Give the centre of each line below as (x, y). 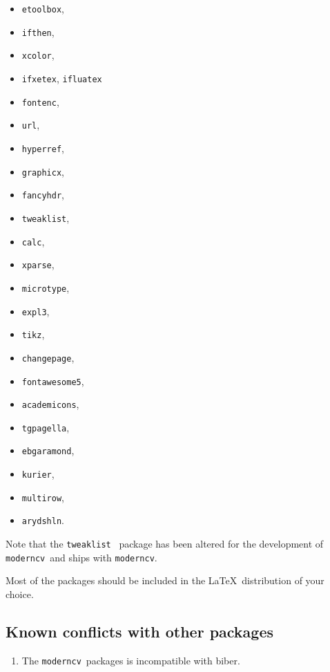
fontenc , (40, 101)
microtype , (46, 287)
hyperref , (43, 148)
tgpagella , (46, 427)
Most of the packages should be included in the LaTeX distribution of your (165, 580)
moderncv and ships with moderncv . (81, 557)
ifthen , (38, 31)
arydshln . (43, 520)
